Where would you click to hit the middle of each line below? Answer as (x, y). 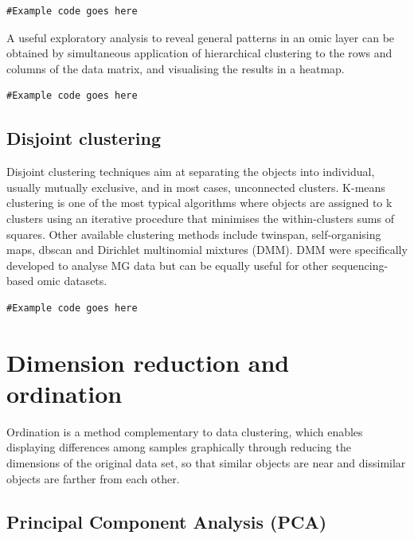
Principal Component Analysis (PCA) (167, 521)
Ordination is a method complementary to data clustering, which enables (185, 431)
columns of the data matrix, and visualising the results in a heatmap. (176, 68)
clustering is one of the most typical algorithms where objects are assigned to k (199, 203)
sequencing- (360, 265)
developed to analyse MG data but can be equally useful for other (168, 265)
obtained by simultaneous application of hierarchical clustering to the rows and (199, 53)
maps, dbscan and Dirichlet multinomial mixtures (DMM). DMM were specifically (207, 250)
